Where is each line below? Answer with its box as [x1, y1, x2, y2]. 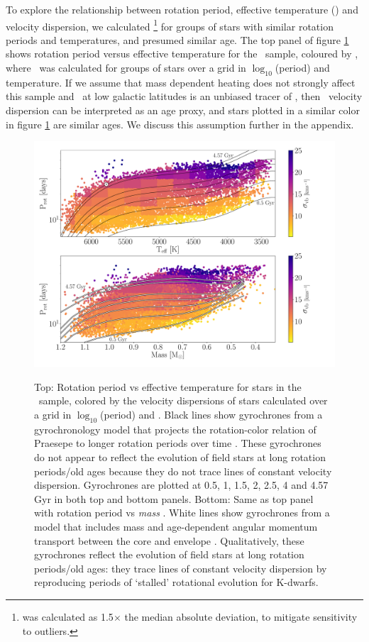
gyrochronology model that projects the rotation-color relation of [34, 421, 316, 436]
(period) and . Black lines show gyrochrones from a [100, 406, 323, 421]
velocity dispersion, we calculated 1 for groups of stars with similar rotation [6, 16, 334, 33]
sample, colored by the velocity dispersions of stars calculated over [38, 393, 328, 408]
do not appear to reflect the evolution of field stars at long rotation [34, 449, 326, 464]
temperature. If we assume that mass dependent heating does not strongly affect [6, 74, 356, 89]
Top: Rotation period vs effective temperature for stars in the [34, 379, 302, 394]
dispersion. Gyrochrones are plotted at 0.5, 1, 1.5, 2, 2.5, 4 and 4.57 [34, 477, 329, 492]
